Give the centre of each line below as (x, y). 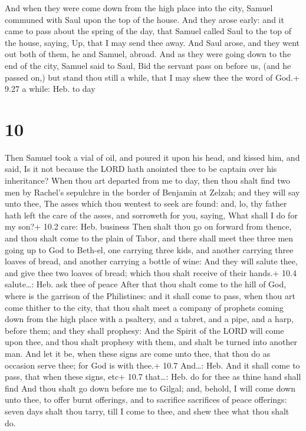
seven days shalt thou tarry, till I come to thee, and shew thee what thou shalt (147, 411)
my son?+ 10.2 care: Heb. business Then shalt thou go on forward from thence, (148, 226)
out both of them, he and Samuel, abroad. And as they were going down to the (148, 54)
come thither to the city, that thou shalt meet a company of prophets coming (144, 307)
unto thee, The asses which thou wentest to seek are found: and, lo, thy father (146, 203)
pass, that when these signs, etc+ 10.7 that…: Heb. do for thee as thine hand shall (153, 377)
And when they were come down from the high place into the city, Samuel (139, 8)
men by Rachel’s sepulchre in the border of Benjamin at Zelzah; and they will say (152, 192)
